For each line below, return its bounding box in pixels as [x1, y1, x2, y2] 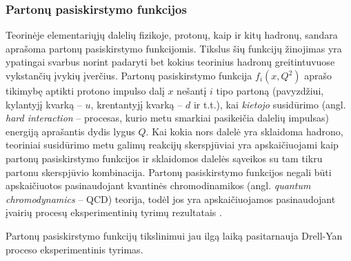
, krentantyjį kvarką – [90, 97, 183, 111]
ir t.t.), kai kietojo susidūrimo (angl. [193, 97, 346, 111]
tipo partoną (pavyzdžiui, [216, 84, 324, 97]
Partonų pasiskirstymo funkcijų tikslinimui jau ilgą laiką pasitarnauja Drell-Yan [6, 228, 343, 242]
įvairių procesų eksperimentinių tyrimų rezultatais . [6, 205, 222, 220]
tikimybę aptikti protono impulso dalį [6, 84, 165, 97]
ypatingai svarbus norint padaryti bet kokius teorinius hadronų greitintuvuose [6, 55, 335, 69]
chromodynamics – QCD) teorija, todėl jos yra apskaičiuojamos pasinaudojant [6, 191, 336, 206]
